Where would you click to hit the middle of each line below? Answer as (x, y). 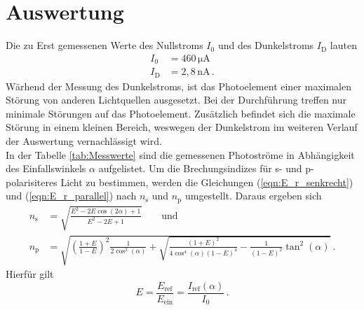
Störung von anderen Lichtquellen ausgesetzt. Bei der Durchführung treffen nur (176, 100)
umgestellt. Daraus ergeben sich (253, 196)
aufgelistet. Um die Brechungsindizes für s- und (200, 168)
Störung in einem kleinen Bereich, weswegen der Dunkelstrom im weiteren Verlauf (182, 127)
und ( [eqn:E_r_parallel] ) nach (71, 196)
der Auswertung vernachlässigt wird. (84, 141)
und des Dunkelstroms (266, 45)
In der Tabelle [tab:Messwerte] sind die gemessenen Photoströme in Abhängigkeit (180, 154)
